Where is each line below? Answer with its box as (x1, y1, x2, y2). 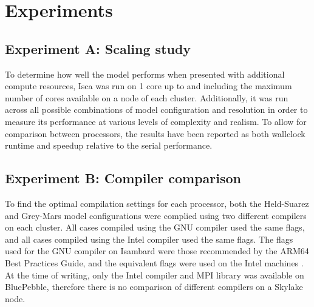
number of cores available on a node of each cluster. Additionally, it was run (5, 91, 288, 104)
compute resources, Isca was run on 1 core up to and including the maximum (5, 79, 292, 92)
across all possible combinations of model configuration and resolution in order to (5, 103, 308, 116)
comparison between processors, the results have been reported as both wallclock (5, 127, 305, 140)
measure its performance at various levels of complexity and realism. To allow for (5, 115, 307, 127)
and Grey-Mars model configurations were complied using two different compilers (5, 209, 307, 221)
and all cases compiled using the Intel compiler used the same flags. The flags (5, 232, 293, 245)
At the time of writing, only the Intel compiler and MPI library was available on (5, 268, 304, 281)
